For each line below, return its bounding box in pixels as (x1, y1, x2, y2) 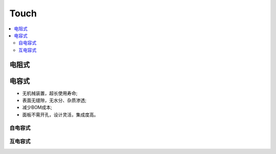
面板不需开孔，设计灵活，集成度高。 (22, 112, 99, 118)
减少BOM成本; (22, 104, 52, 111)
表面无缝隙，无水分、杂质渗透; (22, 97, 87, 103)
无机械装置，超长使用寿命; (22, 90, 78, 96)
